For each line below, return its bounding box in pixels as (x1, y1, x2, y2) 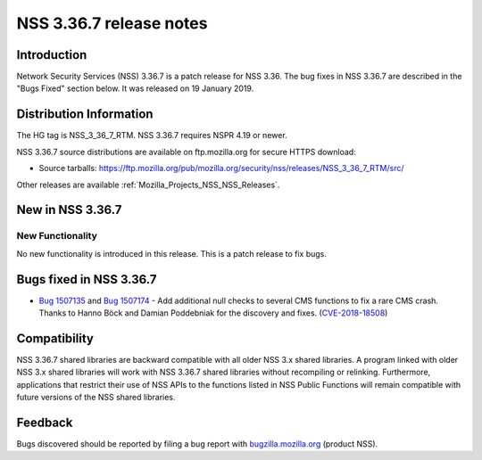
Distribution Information (16, 107, 154, 122)
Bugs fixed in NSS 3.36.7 (16, 272, 157, 287)
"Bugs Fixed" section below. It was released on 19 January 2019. (16, 83, 254, 94)
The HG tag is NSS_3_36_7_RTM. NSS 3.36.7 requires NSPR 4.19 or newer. (16, 130, 287, 141)
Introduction (16, 47, 87, 62)
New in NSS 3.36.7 (16, 202, 122, 218)
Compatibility (16, 331, 94, 346)
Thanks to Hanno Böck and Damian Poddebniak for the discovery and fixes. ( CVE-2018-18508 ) (38, 308, 388, 318)
